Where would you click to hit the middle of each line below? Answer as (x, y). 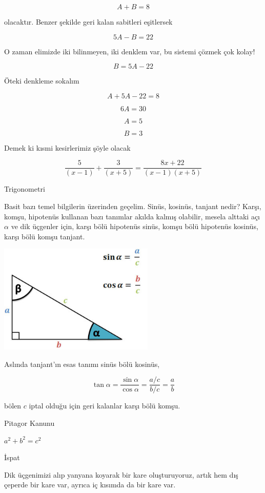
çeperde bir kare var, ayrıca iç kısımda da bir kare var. (90, 485)
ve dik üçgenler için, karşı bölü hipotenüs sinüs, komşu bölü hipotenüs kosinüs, (135, 226)
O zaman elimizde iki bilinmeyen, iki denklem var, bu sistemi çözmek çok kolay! (130, 51)
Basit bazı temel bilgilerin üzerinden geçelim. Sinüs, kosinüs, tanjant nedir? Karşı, (133, 206)
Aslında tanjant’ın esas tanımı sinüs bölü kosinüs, (82, 364)
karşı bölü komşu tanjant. (45, 236)
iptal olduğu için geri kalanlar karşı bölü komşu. (105, 406)
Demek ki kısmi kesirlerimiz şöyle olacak (67, 147)
